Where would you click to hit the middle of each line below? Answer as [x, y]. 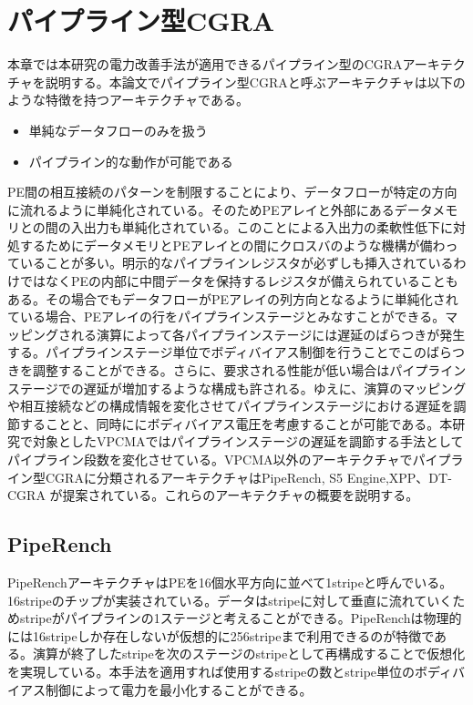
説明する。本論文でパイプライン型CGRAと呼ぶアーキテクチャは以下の [255, 82]
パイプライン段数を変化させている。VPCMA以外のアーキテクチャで [210, 459]
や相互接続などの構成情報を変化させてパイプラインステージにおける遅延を [231, 406]
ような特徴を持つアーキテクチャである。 [128, 100]
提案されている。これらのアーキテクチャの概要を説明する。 [241, 495]
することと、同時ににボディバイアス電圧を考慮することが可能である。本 [236, 423]
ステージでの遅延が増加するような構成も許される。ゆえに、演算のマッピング [237, 388]
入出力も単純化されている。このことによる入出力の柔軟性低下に [262, 227]
